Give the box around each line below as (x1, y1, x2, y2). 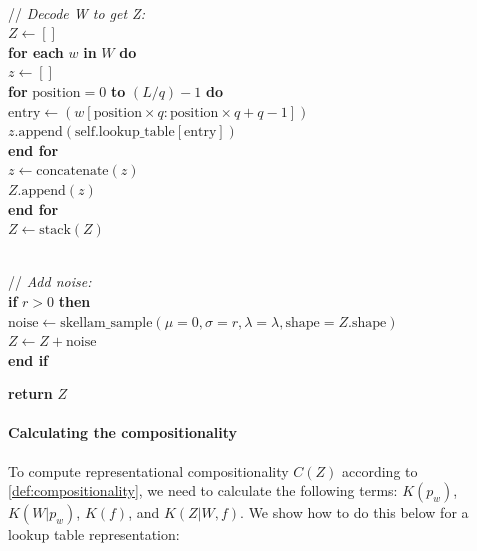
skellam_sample (60, 315, 153, 330)
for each (8, 41, 64, 62)
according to (342, 460, 418, 481)
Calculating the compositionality (8, 422, 238, 443)
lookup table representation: (8, 524, 180, 545)
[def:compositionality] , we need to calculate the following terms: (8, 480, 398, 501)
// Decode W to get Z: (8, 2, 145, 23)
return (8, 383, 53, 404)
